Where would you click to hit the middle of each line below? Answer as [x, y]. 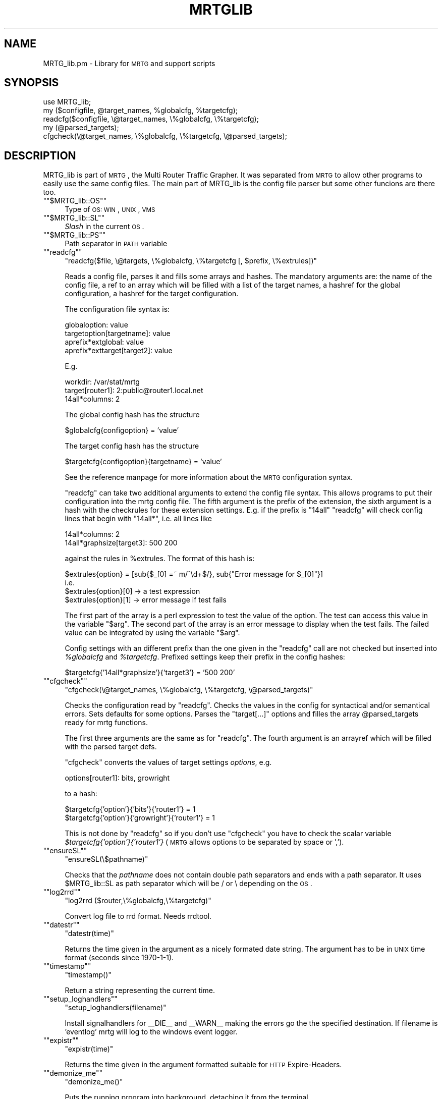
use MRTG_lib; [67, 102]
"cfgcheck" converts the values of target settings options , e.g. [168, 762]
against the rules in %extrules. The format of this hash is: [160, 559]
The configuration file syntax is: [117, 309]
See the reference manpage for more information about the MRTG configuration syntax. [209, 477]
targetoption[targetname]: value [118, 334]
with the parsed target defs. [111, 747]
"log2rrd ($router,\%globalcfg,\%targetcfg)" [138, 901]
